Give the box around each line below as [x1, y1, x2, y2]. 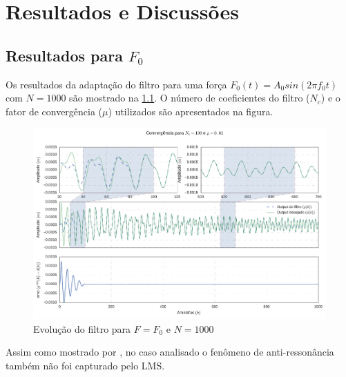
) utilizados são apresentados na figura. [108, 104, 273, 118]
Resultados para [6, 44, 123, 66]
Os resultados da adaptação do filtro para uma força [6, 77, 227, 91]
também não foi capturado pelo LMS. [6, 358, 165, 372]
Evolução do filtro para [33, 321, 131, 336]
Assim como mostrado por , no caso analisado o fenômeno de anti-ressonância [6, 345, 334, 359]
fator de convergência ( [6, 104, 103, 118]
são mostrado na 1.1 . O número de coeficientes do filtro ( [69, 90, 310, 105]
